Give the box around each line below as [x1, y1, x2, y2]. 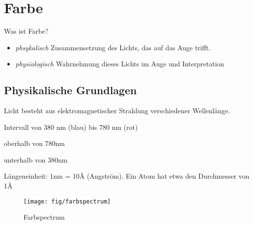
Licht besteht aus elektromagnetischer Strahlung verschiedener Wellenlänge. [4, 105, 230, 116]
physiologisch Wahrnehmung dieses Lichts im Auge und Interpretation [15, 59, 224, 69]
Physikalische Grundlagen [4, 82, 137, 98]
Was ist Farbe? [4, 26, 49, 36]
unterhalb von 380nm [4, 154, 68, 164]
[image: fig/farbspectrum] [23, 198, 111, 205]
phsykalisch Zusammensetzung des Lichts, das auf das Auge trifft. [15, 42, 211, 52]
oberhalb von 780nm [4, 138, 65, 148]
